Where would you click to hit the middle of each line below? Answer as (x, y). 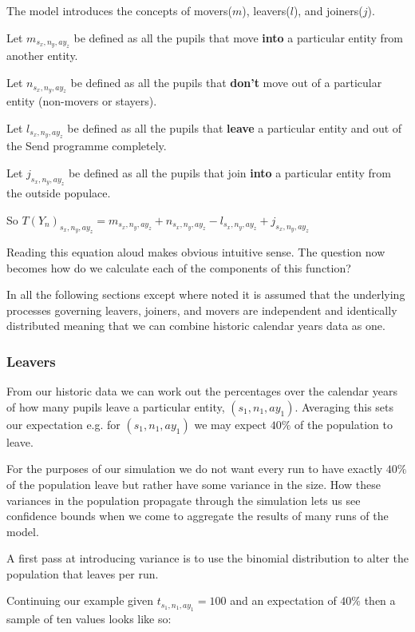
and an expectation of (283, 600)
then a (380, 600)
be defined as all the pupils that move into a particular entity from (239, 37)
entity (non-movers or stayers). (82, 100)
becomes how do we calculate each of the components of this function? (179, 267)
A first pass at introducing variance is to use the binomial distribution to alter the (207, 558)
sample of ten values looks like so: (89, 618)
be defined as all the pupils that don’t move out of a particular (226, 83)
